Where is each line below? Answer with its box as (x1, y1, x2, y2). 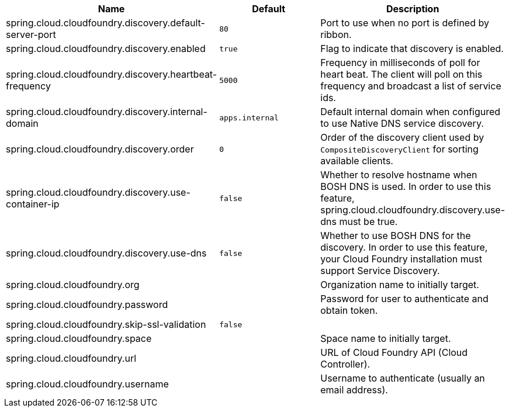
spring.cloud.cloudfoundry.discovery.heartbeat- (6, 68, 217, 80)
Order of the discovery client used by (320, 131, 484, 143)
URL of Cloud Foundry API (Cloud (320, 347, 468, 358)
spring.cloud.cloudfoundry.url (6, 352, 137, 364)
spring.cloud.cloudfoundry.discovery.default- (6, 17, 205, 29)
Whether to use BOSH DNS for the (320, 230, 471, 241)
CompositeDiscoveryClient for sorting (320, 143, 479, 155)
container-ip (6, 198, 60, 210)
